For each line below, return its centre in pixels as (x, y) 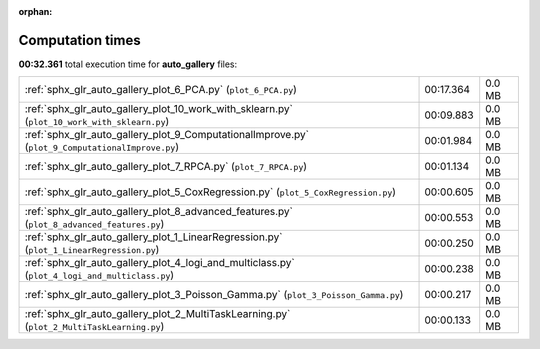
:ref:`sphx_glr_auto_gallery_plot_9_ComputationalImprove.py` (167, 135)
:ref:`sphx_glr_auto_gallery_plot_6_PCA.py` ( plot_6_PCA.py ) (160, 90)
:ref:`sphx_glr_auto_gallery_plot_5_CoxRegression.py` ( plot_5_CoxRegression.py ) (210, 192)
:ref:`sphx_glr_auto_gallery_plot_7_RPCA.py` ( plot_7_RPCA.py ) (166, 167)
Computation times (79, 40)
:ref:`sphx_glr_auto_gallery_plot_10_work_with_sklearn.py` (159, 109)
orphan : (35, 11)
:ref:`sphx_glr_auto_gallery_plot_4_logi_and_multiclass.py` (159, 263)
